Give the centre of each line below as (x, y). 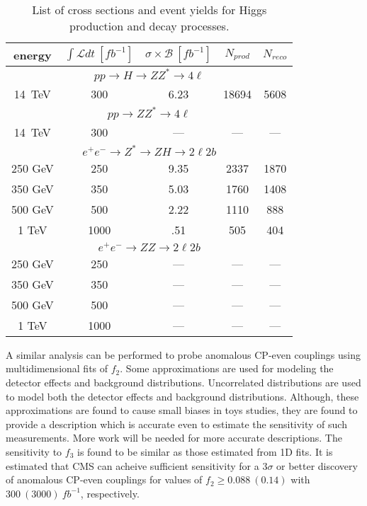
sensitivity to (34, 451)
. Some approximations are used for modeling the (227, 368)
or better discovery (317, 465)
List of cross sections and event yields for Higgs (149, 10)
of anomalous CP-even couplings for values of (104, 479)
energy (33, 54)
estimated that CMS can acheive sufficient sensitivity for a (132, 465)
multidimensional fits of (57, 368)
